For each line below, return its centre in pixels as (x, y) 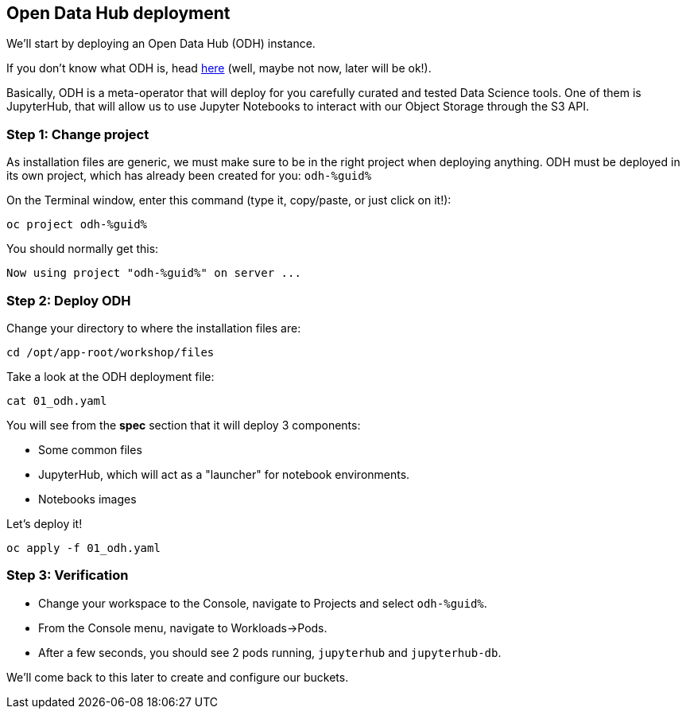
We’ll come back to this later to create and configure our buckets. (178, 677)
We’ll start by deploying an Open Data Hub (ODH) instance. (161, 44)
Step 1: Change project (78, 134)
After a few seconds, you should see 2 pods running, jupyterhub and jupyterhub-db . (270, 652)
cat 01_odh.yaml (57, 400)
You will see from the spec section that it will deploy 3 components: (184, 425)
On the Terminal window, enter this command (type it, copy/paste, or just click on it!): (229, 200)
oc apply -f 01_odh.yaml (83, 548)
